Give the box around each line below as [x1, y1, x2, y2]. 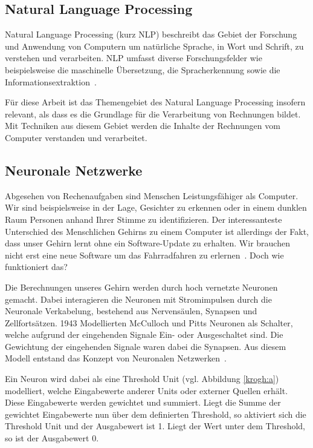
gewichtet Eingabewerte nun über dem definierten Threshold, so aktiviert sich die [5, 407, 306, 420]
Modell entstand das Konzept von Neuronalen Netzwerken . [5, 352, 227, 364]
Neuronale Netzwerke [5, 160, 143, 179]
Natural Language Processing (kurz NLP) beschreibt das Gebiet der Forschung [5, 28, 297, 41]
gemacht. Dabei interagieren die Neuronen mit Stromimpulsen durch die [5, 292, 272, 305]
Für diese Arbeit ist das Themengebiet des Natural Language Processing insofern [5, 96, 306, 108]
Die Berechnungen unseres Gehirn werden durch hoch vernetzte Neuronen [5, 280, 278, 293]
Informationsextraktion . [5, 75, 97, 88]
